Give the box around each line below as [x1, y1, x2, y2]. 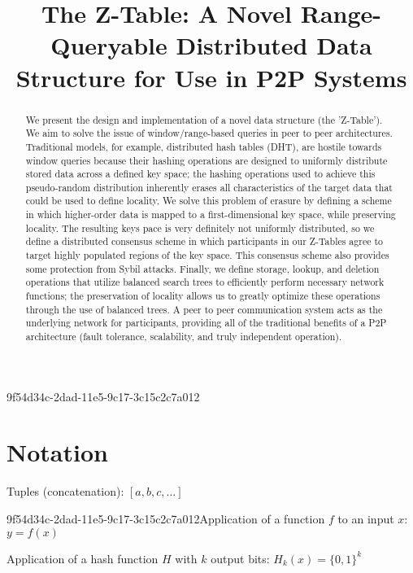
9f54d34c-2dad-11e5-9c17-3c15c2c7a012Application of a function [7, 510, 325, 527]
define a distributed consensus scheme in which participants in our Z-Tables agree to [25, 234, 384, 248]
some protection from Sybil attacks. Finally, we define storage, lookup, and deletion [25, 261, 380, 275]
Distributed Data [176, 28, 372, 62]
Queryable [50, 28, 167, 62]
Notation [7, 435, 108, 469]
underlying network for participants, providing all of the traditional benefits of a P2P [25, 316, 387, 330]
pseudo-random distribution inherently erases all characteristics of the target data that [25, 180, 393, 194]
